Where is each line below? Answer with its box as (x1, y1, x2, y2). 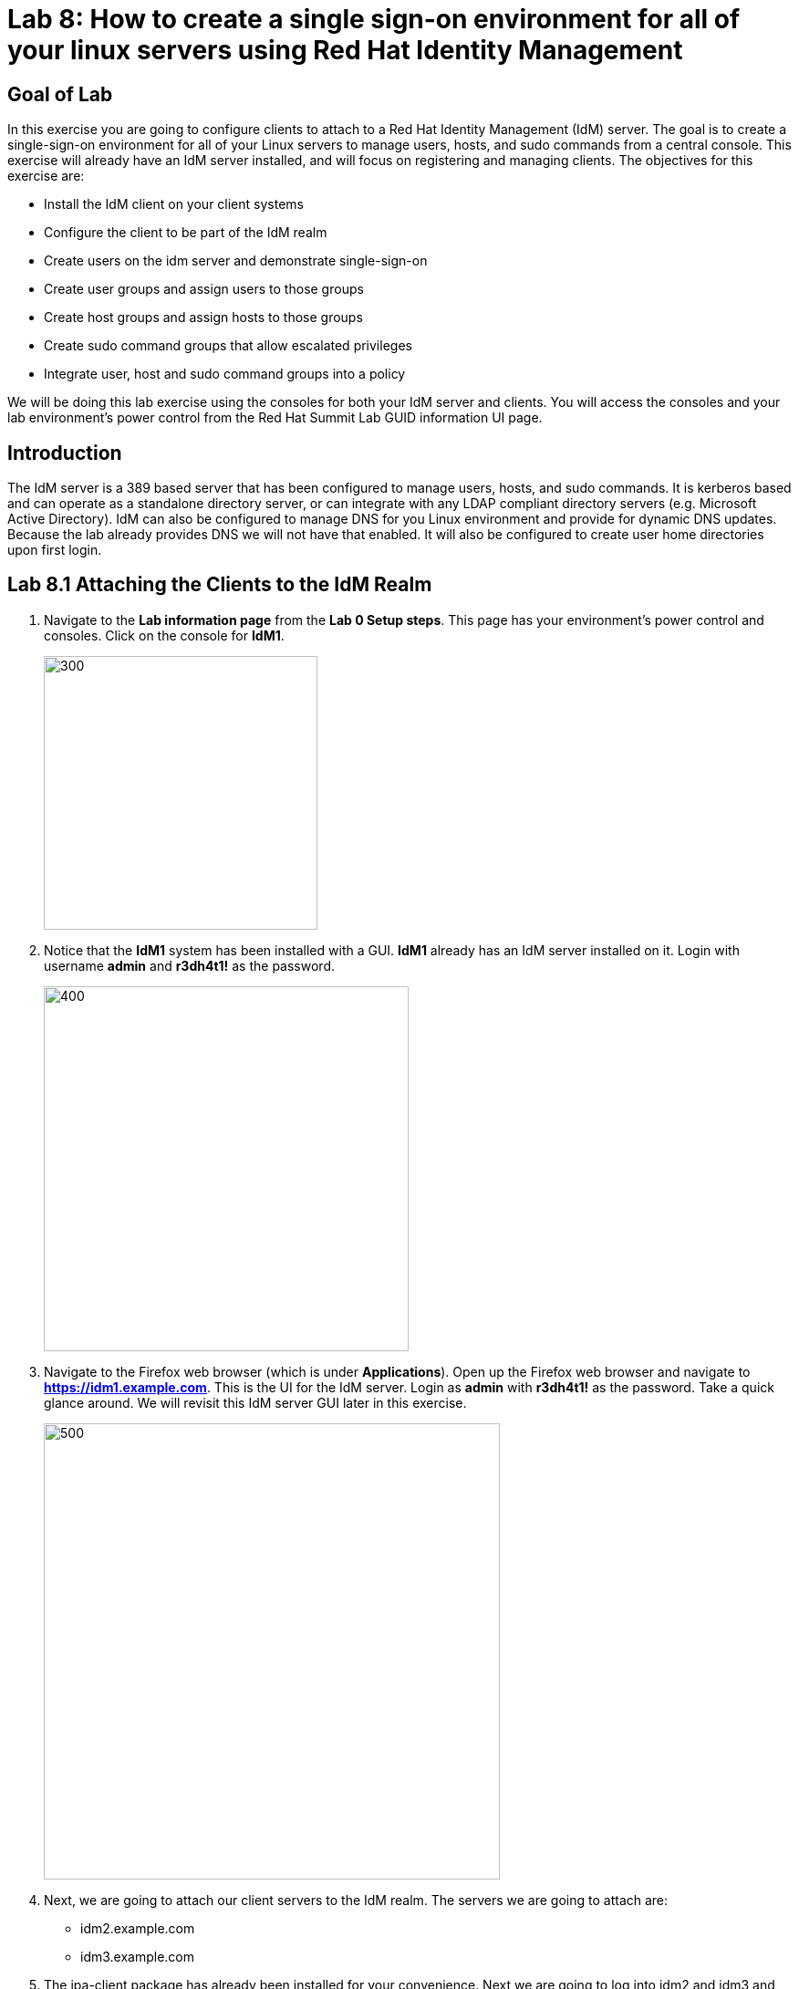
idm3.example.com (80, 1948, 195, 1964)
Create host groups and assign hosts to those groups (44, 309, 363, 326)
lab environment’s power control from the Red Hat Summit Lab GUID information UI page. (7, 410, 543, 426)
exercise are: (7, 168, 85, 184)
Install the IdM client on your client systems (44, 196, 304, 213)
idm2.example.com (80, 1920, 195, 1936)
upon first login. (7, 542, 102, 558)
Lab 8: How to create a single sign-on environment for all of (7, 4, 741, 35)
